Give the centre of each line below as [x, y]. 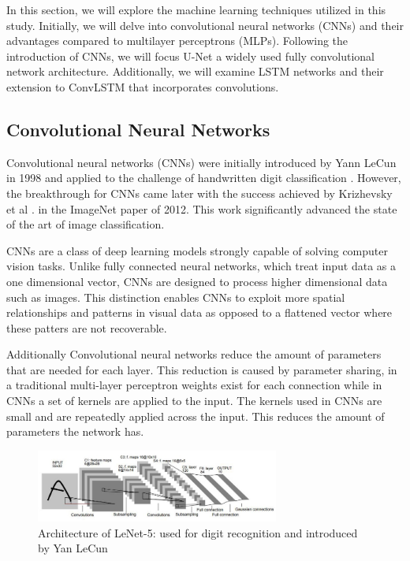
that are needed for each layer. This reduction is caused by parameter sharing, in [202, 369]
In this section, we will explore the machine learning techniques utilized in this [196, 9]
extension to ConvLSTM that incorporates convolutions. [143, 86]
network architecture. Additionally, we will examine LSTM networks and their [195, 71]
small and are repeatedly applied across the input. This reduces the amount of [196, 416]
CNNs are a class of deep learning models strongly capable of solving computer [197, 250]
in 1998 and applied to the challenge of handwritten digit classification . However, [204, 178]
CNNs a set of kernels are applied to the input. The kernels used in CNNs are [194, 401]
